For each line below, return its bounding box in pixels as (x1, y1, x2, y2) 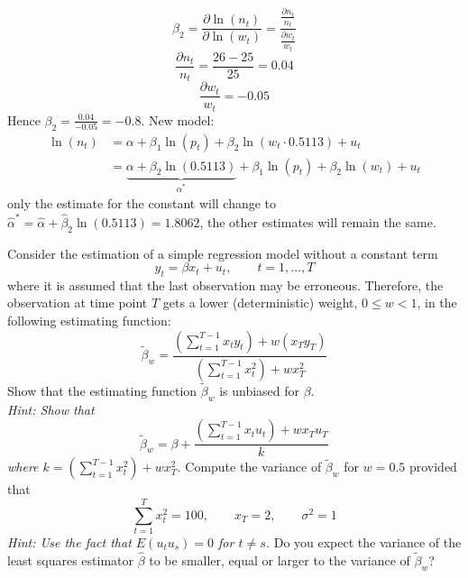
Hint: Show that (7, 399, 95, 418)
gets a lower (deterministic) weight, (162, 293, 358, 312)
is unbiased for (219, 381, 300, 399)
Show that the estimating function (7, 381, 197, 399)
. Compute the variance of (177, 457, 322, 476)
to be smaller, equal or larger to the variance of (149, 550, 410, 569)
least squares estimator (7, 550, 133, 569)
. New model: (141, 110, 215, 129)
